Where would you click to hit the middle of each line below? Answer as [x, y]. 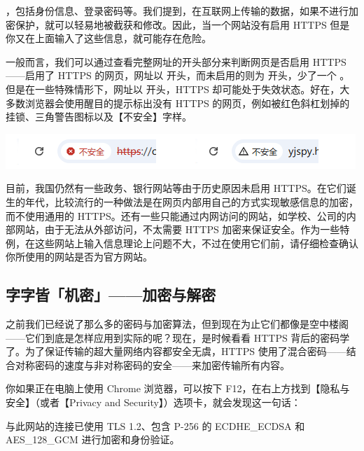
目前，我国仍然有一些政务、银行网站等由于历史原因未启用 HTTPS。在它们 [176, 188]
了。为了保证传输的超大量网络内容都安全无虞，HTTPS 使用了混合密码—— [176, 351]
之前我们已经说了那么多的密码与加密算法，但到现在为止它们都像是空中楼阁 [177, 324]
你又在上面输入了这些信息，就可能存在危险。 [108, 38]
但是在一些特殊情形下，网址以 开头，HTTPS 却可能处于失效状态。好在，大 [178, 89]
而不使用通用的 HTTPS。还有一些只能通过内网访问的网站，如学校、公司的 [176, 215]
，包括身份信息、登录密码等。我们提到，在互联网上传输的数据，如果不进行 [177, 11]
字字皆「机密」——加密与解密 [111, 294]
